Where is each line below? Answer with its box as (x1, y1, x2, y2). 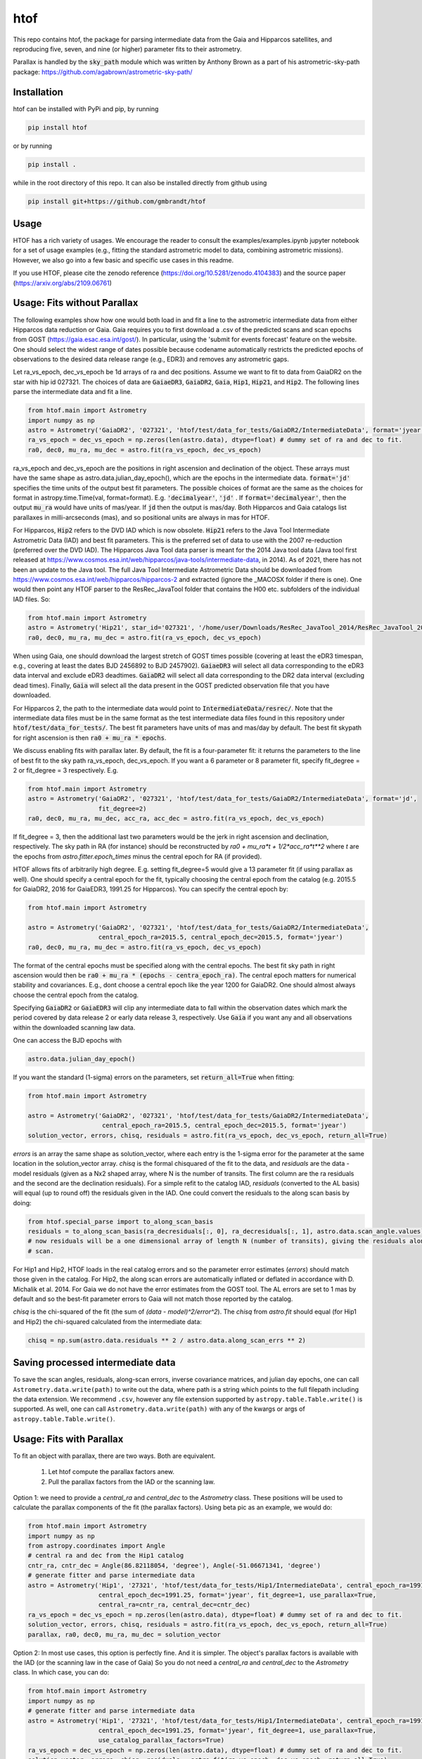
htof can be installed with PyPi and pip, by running (13, 104, 159, 113)
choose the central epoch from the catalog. (13, 991, 139, 999)
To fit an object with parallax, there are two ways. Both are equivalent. (13, 1452, 216, 1460)
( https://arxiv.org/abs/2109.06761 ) (13, 279, 113, 287)
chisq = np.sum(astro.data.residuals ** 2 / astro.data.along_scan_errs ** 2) (27, 1336, 306, 1344)
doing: (13, 1198, 32, 1207)
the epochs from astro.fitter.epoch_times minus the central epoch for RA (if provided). (13, 852, 262, 861)
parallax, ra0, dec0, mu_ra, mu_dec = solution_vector (27, 1630, 221, 1639)
